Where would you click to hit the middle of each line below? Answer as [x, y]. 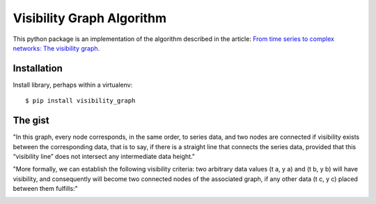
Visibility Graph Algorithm [90, 18]
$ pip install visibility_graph [80, 101]
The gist [31, 120]
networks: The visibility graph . [56, 48]
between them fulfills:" [45, 189]
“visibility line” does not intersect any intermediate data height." [104, 156]
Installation [38, 68]
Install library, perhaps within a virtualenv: [73, 85]
